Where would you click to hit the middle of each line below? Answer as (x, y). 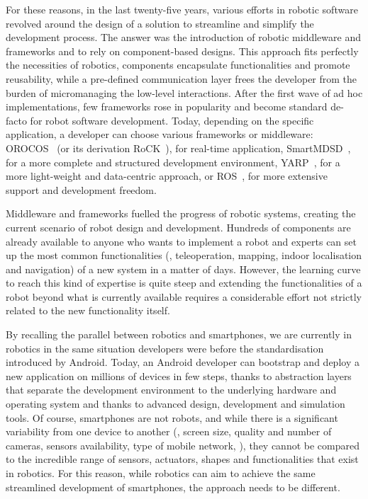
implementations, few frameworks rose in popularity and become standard (167, 107)
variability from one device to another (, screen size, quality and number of (169, 431)
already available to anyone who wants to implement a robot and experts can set (181, 241)
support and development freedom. (81, 189)
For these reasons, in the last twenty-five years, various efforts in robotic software (182, 9)
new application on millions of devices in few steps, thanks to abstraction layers (179, 375)
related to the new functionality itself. (88, 310)
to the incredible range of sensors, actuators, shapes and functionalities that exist (182, 459)
